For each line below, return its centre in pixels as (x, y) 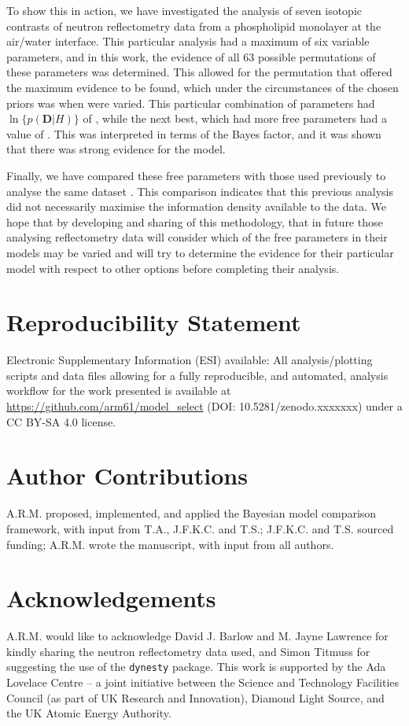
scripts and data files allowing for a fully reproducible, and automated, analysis (197, 375)
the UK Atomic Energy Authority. (89, 713)
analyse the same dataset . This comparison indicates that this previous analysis (200, 191)
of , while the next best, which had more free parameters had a (235, 118)
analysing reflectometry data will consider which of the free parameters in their (197, 237)
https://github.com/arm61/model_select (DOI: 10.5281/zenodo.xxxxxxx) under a (204, 406)
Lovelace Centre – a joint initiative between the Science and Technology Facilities (203, 682)
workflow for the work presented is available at (119, 391)
